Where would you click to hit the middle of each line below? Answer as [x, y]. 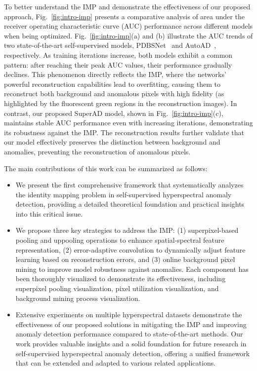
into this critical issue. [49, 213]
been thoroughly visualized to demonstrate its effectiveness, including [121, 278]
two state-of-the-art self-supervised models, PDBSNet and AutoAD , [110, 45]
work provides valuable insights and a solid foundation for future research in [131, 343]
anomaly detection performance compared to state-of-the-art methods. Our [129, 334]
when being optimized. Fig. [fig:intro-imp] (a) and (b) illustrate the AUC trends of [128, 35]
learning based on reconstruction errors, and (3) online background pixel [125, 259]
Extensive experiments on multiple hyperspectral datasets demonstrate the [129, 315]
